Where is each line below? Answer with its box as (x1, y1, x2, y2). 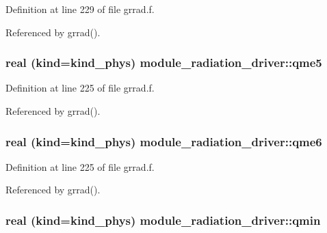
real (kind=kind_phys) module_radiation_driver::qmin (5, 211, 321, 228)
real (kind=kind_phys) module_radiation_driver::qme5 (5, 54, 322, 71)
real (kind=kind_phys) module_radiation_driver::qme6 (5, 133, 322, 150)
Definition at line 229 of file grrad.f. (5, 2, 155, 16)
